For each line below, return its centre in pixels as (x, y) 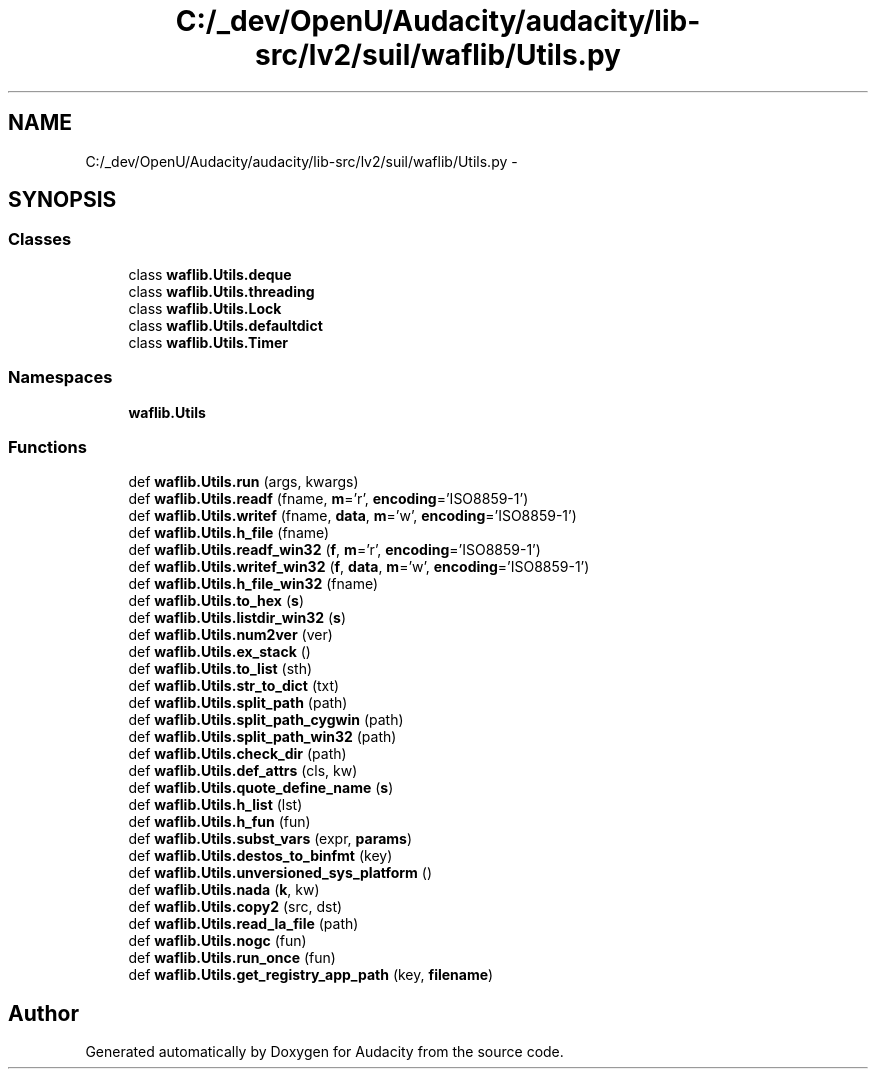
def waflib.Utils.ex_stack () (219, 652)
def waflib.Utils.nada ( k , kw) (224, 890)
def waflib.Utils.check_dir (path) (237, 754)
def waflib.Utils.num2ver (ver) (230, 635)
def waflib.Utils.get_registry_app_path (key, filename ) (311, 975)
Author (43, 1013)
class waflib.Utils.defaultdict (225, 325)
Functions (47, 446)
